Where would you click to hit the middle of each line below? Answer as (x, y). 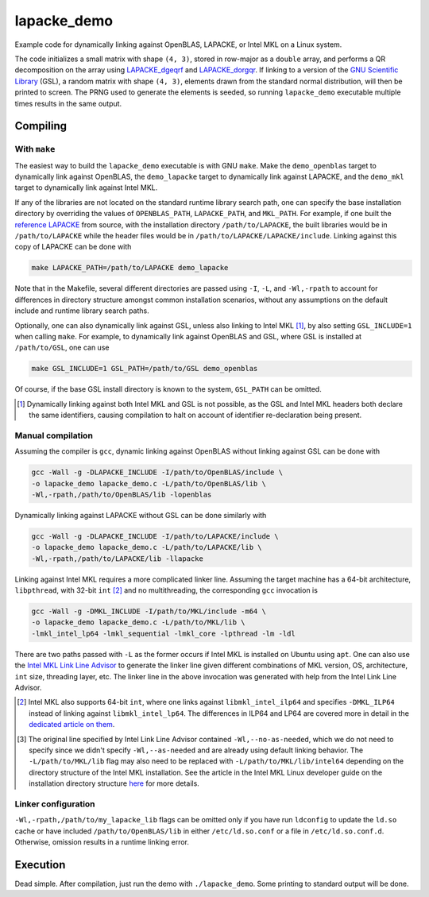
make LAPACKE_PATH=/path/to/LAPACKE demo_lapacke (130, 268)
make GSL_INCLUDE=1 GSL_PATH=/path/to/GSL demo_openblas (145, 369)
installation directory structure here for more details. (114, 783)
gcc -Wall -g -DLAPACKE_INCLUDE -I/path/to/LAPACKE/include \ (155, 536)
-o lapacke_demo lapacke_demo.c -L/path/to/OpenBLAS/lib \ (149, 483)
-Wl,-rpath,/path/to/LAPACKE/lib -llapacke (118, 559)
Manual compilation (54, 435)
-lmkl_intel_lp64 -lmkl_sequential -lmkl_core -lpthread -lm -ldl (163, 633)
